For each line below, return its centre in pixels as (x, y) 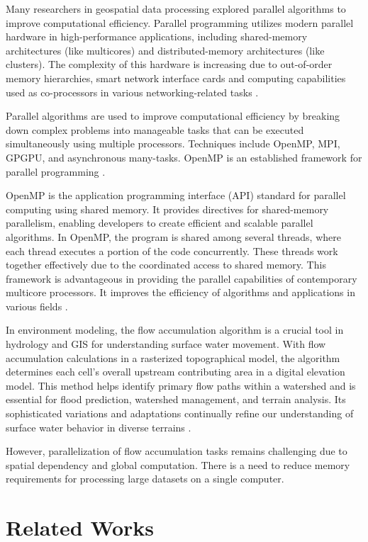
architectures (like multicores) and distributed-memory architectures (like (165, 50)
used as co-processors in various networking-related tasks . (132, 92)
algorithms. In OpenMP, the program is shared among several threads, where (173, 236)
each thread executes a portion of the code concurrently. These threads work (172, 250)
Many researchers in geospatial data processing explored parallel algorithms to (176, 9)
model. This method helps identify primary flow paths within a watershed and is (181, 385)
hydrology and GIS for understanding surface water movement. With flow (166, 344)
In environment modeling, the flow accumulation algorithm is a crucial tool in (175, 330)
